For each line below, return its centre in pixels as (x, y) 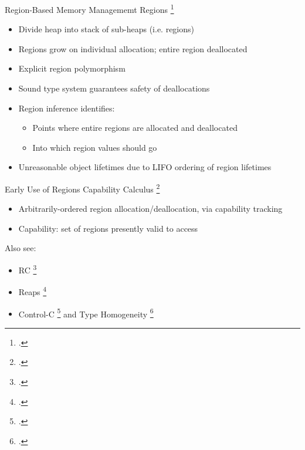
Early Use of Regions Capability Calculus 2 (82, 188)
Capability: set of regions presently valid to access (108, 228)
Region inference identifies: (67, 108)
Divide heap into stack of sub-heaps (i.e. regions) (106, 29)
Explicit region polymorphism (72, 68)
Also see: (21, 248)
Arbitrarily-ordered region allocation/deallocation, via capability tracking (150, 209)
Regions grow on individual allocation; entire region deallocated (133, 48)
